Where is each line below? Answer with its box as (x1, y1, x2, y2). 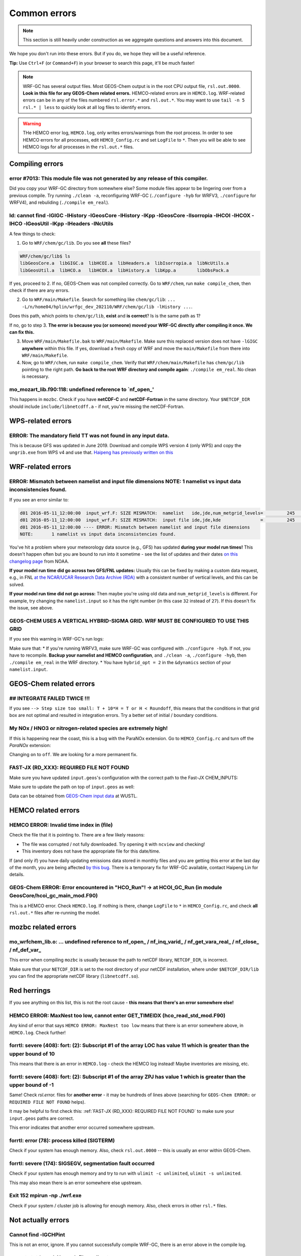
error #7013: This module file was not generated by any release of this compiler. (9, 175, 208, 182)
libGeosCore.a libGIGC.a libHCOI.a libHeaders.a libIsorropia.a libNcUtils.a (20, 260, 229, 266)
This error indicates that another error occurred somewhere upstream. (9, 1124, 155, 1130)
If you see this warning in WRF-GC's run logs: (9, 636, 104, 642)
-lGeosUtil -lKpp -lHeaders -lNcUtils (23, 220, 114, 227)
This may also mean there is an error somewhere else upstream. (9, 1180, 142, 1186)
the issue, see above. (9, 605, 54, 611)
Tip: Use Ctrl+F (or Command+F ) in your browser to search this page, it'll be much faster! (9, 60, 195, 66)
